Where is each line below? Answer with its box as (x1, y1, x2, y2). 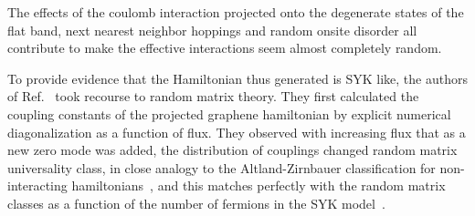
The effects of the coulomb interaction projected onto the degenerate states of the (7, 3, 464, 21)
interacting (7, 176, 68, 195)
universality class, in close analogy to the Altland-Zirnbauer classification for (7, 158, 436, 177)
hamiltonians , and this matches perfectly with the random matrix (71, 176, 446, 195)
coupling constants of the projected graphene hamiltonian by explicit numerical (7, 104, 451, 123)
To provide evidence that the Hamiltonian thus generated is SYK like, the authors (7, 68, 468, 87)
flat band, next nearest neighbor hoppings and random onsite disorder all (7, 20, 417, 39)
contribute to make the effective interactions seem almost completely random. (7, 38, 442, 57)
